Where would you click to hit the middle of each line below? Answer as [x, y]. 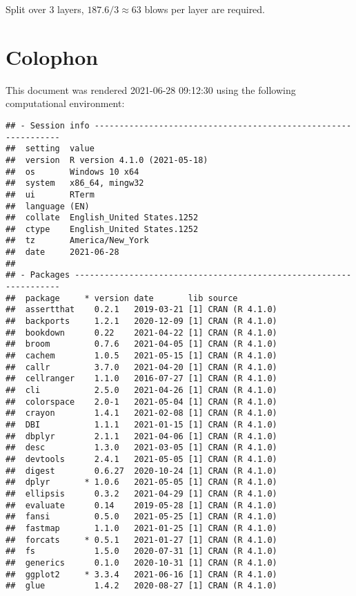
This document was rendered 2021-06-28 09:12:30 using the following [151, 89]
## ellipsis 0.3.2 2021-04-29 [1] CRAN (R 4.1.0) [141, 493]
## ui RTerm [50, 194]
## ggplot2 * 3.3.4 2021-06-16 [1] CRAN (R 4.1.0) [141, 574]
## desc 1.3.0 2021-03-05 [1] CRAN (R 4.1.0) [141, 448]
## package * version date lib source [122, 298]
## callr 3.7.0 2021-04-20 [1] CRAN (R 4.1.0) [141, 367]
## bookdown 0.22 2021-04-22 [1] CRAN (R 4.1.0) [141, 333]
